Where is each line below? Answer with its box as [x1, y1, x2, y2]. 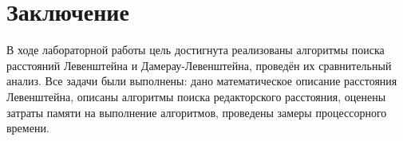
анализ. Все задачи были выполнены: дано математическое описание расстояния [6, 72, 397, 89]
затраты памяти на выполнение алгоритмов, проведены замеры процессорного [6, 104, 387, 120]
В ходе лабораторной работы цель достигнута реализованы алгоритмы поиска [6, 41, 385, 58]
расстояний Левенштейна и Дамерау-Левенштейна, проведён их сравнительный [6, 57, 392, 73]
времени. [6, 119, 49, 136]
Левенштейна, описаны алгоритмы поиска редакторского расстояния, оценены [6, 88, 386, 104]
